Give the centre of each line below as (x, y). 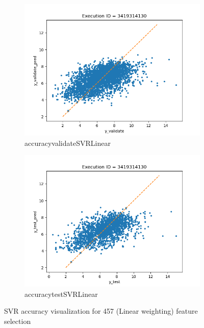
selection (18, 321)
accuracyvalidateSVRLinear (68, 143)
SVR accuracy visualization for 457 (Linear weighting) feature (101, 311)
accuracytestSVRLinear (61, 294)
